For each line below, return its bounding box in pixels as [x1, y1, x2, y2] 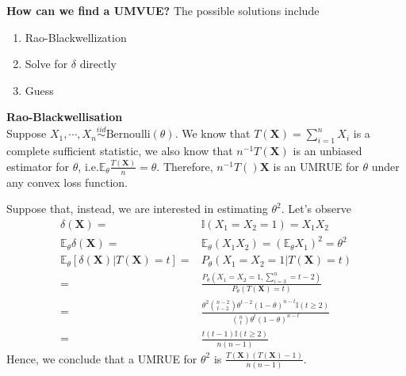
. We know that [174, 125, 251, 142]
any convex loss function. [6, 173, 128, 190]
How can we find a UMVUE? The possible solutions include [6, 2, 320, 18]
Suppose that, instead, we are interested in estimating [6, 200, 268, 217]
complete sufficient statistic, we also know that [6, 142, 233, 158]
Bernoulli [105, 129, 151, 141]
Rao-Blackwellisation [6, 108, 123, 125]
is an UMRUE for [273, 158, 359, 174]
